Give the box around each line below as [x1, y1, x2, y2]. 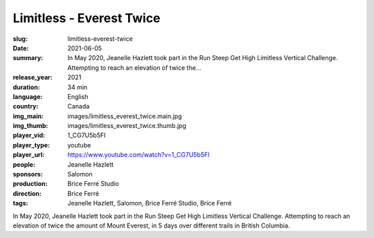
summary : [12, 54, 44, 62]
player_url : [12, 151, 45, 159]
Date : [12, 44, 29, 52]
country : [12, 102, 39, 111]
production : [12, 180, 48, 188]
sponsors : [12, 170, 43, 178]
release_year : [12, 73, 53, 82]
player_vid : [12, 131, 45, 140]
